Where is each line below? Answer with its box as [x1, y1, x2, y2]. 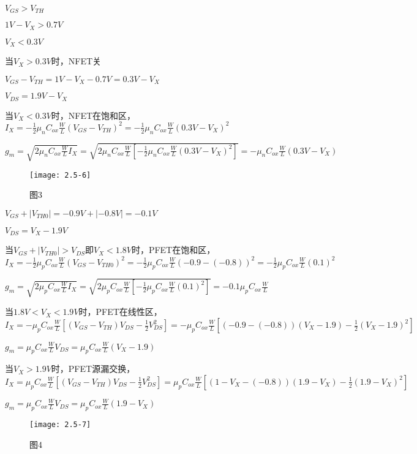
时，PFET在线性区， [78, 305, 162, 318]
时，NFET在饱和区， [51, 108, 136, 121]
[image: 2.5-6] [29, 170, 91, 180]
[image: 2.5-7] [29, 420, 91, 429]
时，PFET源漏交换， [51, 362, 135, 375]
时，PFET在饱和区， [131, 243, 216, 256]
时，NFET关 [51, 55, 102, 67]
